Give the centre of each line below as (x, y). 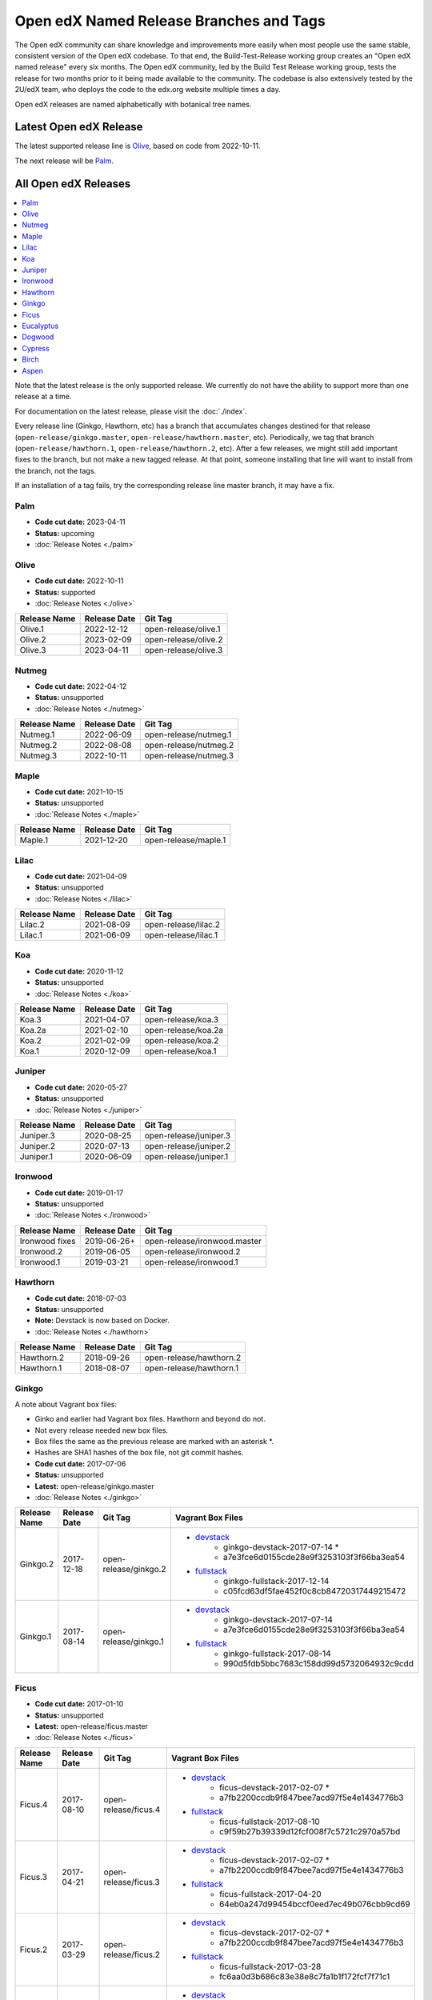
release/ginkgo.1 (133, 1642)
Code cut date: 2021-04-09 (81, 876)
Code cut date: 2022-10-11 (79, 581)
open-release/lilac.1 (181, 935)
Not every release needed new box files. (101, 1430)
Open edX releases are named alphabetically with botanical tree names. (133, 104)
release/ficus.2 (132, 1954)
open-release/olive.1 (182, 630)
